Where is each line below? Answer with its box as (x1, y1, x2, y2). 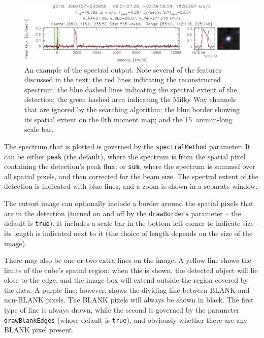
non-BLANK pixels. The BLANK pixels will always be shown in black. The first (4, 294, 254, 305)
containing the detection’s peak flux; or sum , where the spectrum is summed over (4, 161, 255, 172)
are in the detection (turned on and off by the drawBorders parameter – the (4, 208, 241, 218)
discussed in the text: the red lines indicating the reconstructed (24, 74, 221, 85)
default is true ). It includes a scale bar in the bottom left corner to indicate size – (4, 218, 260, 228)
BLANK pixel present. (4, 324, 74, 335)
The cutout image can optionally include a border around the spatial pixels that (4, 198, 254, 209)
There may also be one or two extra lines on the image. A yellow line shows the (4, 255, 251, 265)
